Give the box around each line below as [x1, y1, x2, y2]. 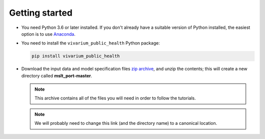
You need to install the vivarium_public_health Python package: [21, 40, 160, 46]
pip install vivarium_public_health [31, 53, 120, 59]
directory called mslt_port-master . [21, 72, 93, 78]
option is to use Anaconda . [21, 31, 76, 37]
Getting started [9, 7, 73, 18]
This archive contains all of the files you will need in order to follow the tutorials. [34, 95, 196, 101]
